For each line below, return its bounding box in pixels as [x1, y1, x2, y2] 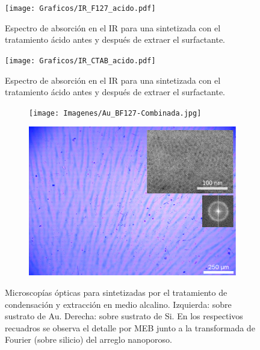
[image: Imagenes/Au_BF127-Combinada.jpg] [29, 108, 202, 117]
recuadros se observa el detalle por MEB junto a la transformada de [5, 321, 255, 334]
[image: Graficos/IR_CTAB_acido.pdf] [5, 56, 156, 65]
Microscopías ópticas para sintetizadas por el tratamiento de [5, 286, 227, 298]
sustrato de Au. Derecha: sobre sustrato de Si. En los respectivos [5, 310, 243, 322]
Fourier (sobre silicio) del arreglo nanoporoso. [5, 333, 172, 346]
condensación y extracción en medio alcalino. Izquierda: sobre [5, 298, 232, 310]
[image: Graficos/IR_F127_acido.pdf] [5, 4, 156, 13]
